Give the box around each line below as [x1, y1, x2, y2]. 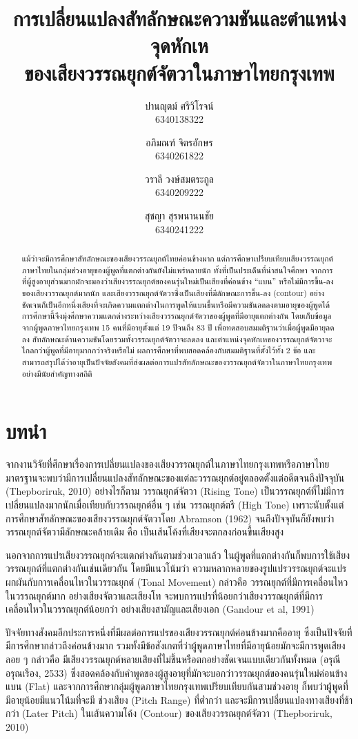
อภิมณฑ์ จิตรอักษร [146, 135, 213, 149]
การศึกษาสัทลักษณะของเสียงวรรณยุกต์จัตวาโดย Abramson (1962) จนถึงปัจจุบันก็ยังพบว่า [6, 511, 335, 525]
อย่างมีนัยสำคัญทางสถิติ [21, 367, 92, 379]
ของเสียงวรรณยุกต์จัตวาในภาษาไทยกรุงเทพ [24, 58, 335, 86]
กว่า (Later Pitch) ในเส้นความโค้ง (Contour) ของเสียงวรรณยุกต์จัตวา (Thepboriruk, [6, 706, 332, 720]
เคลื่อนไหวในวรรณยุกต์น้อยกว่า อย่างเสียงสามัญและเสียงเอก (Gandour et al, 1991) [6, 602, 315, 616]
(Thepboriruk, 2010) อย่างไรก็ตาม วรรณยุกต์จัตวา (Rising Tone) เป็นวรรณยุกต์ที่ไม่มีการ [6, 484, 344, 498]
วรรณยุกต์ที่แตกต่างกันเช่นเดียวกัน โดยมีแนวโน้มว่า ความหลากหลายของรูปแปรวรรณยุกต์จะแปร [6, 561, 347, 575]
